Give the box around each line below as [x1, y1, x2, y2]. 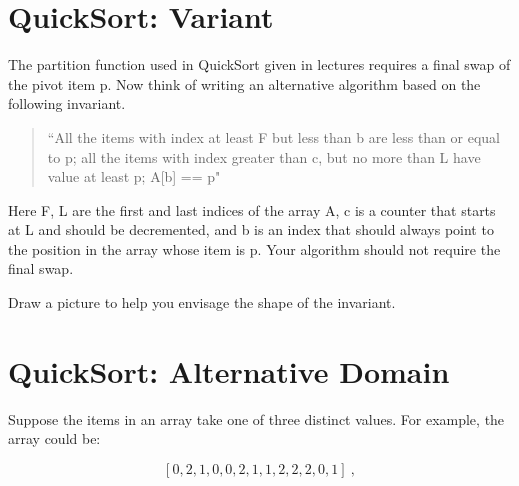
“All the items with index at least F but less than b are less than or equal [47, 126, 500, 147]
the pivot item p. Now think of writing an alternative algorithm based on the [8, 73, 481, 94]
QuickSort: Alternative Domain [8, 350, 450, 391]
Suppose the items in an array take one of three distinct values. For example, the [8, 408, 505, 429]
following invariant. [8, 93, 126, 114]
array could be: [8, 428, 101, 449]
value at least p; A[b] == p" [47, 166, 221, 187]
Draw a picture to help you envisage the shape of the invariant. [8, 292, 396, 313]
